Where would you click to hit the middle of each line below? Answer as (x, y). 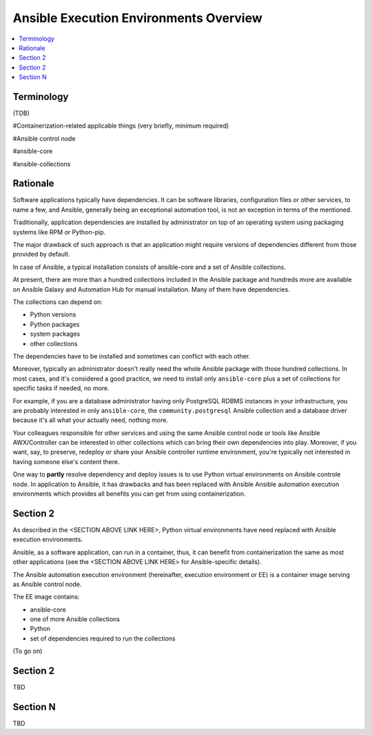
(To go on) (28, 651)
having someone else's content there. (66, 461)
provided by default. (41, 254)
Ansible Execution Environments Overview (138, 18)
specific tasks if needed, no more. (61, 388)
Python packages (55, 324)
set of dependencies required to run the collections (103, 638)
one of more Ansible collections (75, 619)
